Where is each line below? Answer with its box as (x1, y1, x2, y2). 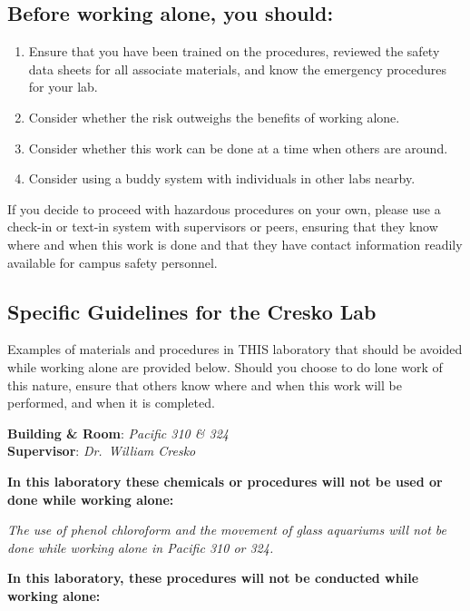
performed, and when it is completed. (7, 393, 215, 412)
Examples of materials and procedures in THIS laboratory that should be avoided (7, 340, 463, 359)
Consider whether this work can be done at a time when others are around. (28, 138, 448, 157)
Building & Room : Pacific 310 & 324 (7, 423, 229, 442)
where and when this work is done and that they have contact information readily (7, 234, 463, 253)
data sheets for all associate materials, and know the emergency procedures (28, 59, 447, 78)
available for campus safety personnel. (7, 252, 218, 271)
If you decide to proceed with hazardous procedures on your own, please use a (7, 199, 441, 218)
